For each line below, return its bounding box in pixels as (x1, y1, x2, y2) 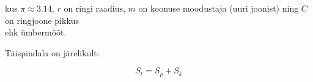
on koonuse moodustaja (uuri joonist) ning (138, 2, 299, 14)
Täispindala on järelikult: (5, 46, 100, 59)
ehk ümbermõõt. (5, 26, 67, 39)
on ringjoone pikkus (5, 13, 79, 26)
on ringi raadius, (64, 2, 125, 14)
